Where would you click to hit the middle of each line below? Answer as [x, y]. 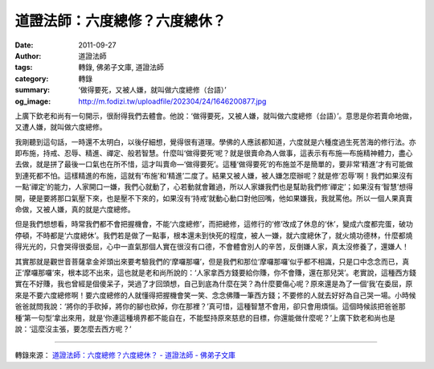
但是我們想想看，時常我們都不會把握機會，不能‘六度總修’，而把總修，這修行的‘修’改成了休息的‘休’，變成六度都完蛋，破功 [214, 224]
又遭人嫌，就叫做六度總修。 [61, 127]
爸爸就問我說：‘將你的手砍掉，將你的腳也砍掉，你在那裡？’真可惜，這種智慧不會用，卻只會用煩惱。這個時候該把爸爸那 [210, 306]
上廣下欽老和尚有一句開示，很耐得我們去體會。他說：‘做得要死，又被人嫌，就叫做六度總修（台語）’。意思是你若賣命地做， [216, 116]
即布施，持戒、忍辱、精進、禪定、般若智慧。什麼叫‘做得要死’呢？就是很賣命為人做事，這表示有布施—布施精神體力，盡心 [214, 154]
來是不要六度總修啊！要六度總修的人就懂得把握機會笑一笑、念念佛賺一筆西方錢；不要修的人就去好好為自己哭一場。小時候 [215, 295]
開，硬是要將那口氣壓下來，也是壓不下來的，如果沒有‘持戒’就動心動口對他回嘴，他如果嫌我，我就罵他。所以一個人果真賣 [214, 198]
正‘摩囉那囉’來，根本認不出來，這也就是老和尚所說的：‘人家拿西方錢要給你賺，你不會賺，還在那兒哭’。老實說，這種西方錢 [216, 273]
